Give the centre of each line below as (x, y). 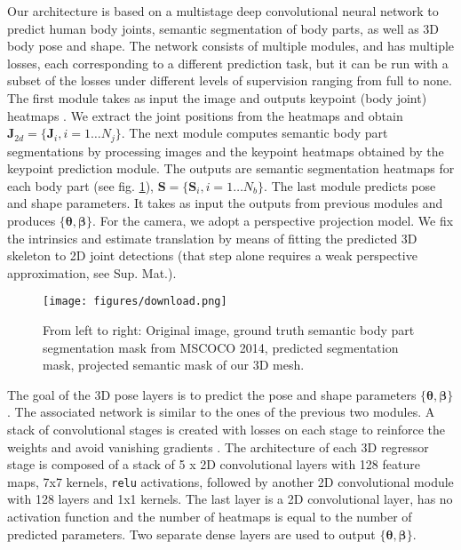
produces (32, 220)
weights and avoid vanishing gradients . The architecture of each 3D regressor (218, 446)
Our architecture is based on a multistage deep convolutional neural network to (223, 11)
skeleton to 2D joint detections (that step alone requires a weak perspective (212, 255)
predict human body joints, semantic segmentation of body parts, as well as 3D (223, 28)
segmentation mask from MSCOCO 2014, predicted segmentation (221, 347)
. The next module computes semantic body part (254, 133)
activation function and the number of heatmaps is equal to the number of (210, 517)
